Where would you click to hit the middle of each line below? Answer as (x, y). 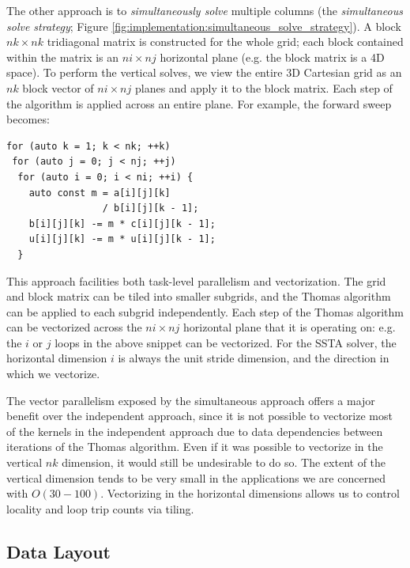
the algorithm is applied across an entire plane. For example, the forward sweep (199, 103)
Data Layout (58, 551)
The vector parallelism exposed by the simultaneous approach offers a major (191, 400)
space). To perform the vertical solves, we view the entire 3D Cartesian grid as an (204, 72)
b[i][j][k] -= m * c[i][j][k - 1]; (122, 223)
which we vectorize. (53, 374)
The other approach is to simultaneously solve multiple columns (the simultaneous (205, 10)
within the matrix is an (63, 57)
